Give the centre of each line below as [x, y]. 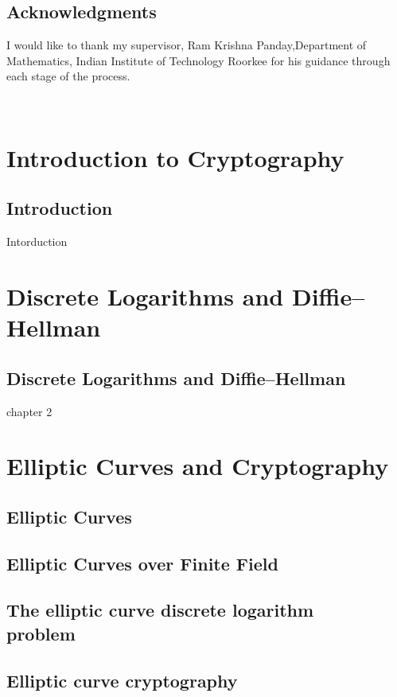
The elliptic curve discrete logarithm [160, 610]
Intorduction [37, 241]
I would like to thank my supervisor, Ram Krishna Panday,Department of [187, 45]
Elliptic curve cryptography [122, 680]
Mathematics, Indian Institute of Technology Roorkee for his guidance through [198, 60]
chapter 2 [29, 411]
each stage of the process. [68, 76]
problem [41, 633]
